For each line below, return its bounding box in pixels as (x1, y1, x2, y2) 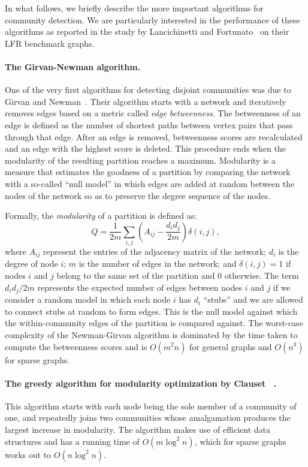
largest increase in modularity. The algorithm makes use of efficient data (5, 423, 270, 436)
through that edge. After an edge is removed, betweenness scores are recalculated (5, 130, 303, 143)
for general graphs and (189, 340, 272, 352)
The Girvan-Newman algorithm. (5, 60, 141, 73)
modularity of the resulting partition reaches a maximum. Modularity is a (5, 153, 276, 166)
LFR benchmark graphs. (5, 37, 95, 49)
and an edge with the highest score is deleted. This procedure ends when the (5, 142, 286, 155)
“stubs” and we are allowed (203, 293, 303, 306)
